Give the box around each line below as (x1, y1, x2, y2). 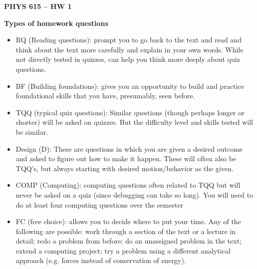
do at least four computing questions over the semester (15, 199, 184, 210)
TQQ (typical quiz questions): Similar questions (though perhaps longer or (15, 107, 245, 117)
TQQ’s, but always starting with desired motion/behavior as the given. (15, 163, 234, 173)
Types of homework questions (4, 17, 108, 28)
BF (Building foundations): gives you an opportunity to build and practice (15, 80, 244, 91)
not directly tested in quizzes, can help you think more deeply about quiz (15, 54, 240, 64)
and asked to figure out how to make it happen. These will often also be (15, 153, 237, 164)
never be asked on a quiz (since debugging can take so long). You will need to (15, 189, 254, 200)
